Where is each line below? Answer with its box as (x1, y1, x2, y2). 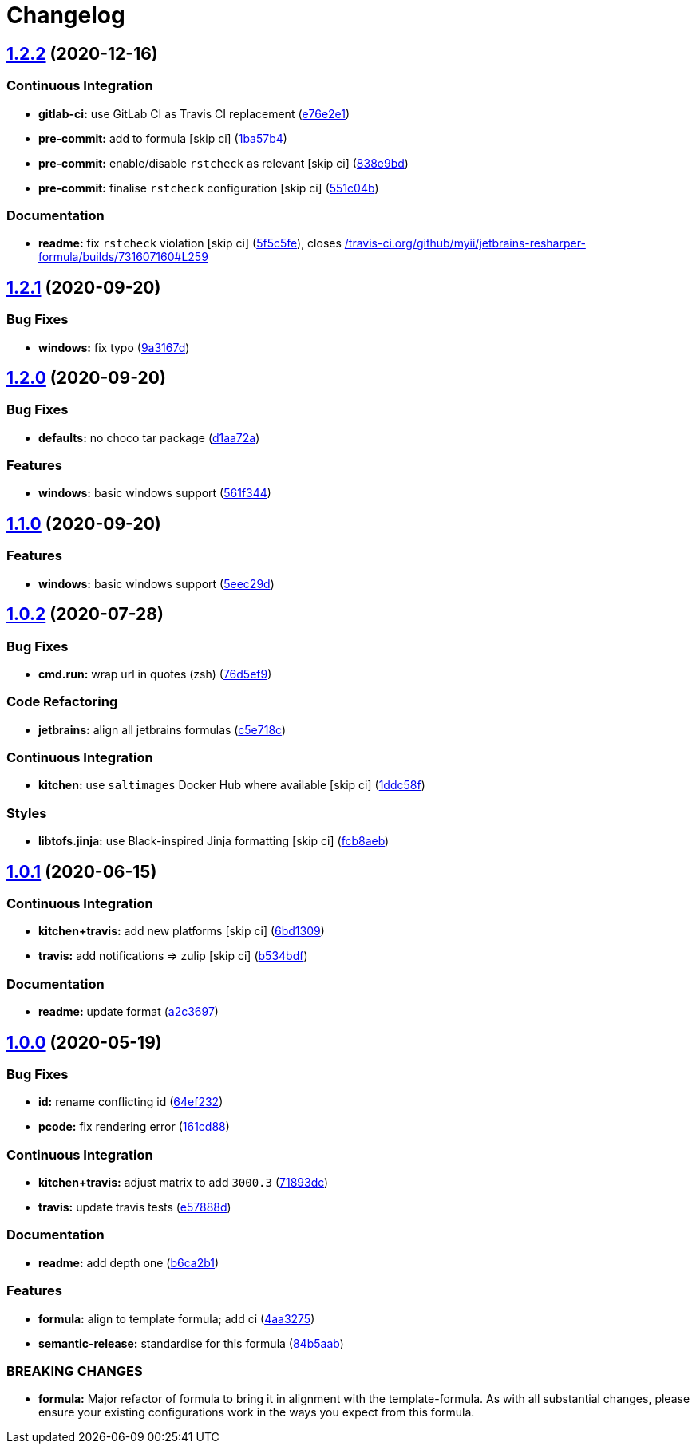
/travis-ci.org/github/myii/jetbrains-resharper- (344, 236, 586, 251)
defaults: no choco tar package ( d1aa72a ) (38, 430, 260, 444)
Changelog (6, 2, 125, 29)
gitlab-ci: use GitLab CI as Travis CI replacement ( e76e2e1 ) (38, 106, 350, 121)
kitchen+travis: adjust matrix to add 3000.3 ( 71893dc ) (38, 1175, 329, 1190)
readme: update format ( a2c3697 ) (38, 1005, 219, 1019)
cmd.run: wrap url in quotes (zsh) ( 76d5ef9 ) (38, 666, 272, 681)
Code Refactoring (6, 693, 118, 710)
